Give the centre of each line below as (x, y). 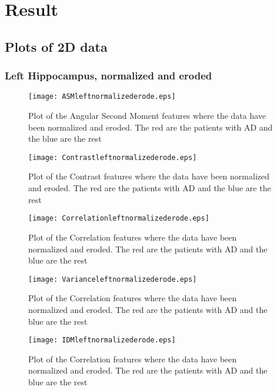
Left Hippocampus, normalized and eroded (109, 76)
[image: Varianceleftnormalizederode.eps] (113, 279)
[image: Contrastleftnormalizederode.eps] (113, 157)
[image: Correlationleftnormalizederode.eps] (119, 219)
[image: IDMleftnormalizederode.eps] (102, 340)
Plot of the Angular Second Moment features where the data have (147, 116)
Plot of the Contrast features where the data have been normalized (149, 176)
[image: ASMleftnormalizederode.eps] (102, 97)
